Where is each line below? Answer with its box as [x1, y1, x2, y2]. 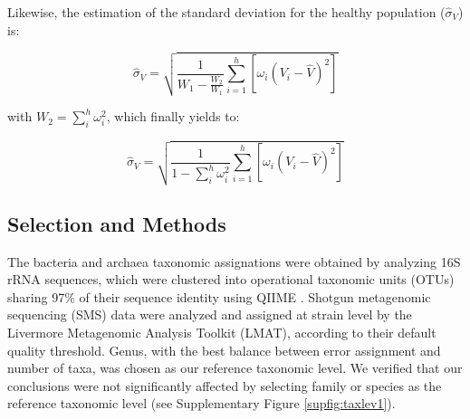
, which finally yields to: [106, 107, 240, 126]
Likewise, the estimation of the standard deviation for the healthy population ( [7, 3, 446, 21]
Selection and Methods [7, 209, 226, 237]
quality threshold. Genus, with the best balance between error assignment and [7, 340, 441, 359]
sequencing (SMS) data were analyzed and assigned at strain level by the [7, 305, 412, 324]
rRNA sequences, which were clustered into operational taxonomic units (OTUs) [7, 270, 455, 289]
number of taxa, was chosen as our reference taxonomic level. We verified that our [7, 358, 463, 377]
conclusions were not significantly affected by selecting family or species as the [7, 376, 442, 395]
